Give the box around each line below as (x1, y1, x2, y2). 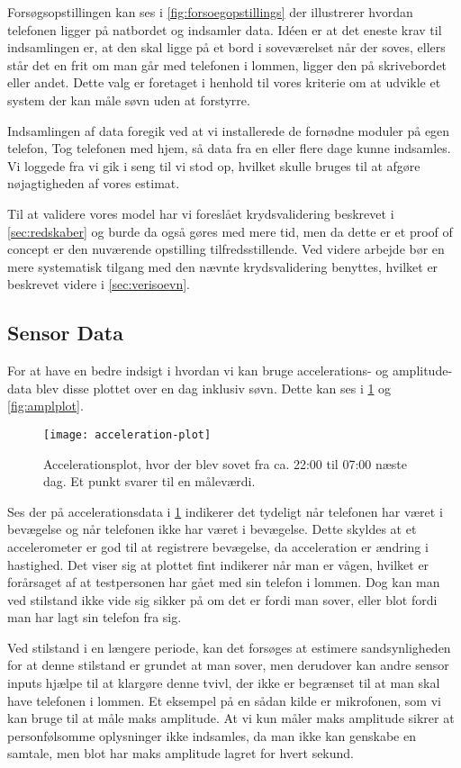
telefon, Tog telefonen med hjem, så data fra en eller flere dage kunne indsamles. (7, 139, 451, 158)
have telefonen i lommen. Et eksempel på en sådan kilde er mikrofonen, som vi (7, 691, 441, 709)
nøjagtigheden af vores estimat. (7, 174, 180, 193)
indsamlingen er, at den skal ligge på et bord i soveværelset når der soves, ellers (7, 38, 446, 57)
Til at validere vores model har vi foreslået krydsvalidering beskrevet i (7, 203, 394, 222)
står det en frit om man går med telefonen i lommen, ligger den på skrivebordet (7, 55, 447, 74)
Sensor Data (7, 319, 123, 347)
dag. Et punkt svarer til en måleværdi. (43, 472, 256, 491)
